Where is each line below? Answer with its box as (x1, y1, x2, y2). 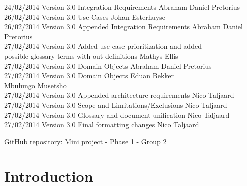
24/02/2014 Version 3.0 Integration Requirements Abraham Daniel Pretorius (4, 2, 240, 12)
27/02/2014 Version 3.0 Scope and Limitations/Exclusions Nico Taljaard (4, 99, 227, 110)
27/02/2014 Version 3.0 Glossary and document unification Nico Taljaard (4, 109, 230, 120)
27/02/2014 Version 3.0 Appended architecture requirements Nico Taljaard (4, 90, 234, 100)
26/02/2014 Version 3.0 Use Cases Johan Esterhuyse (4, 11, 165, 22)
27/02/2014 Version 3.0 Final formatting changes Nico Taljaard (4, 119, 199, 130)
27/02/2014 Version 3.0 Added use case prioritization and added (4, 41, 202, 51)
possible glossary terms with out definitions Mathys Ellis (4, 50, 178, 61)
